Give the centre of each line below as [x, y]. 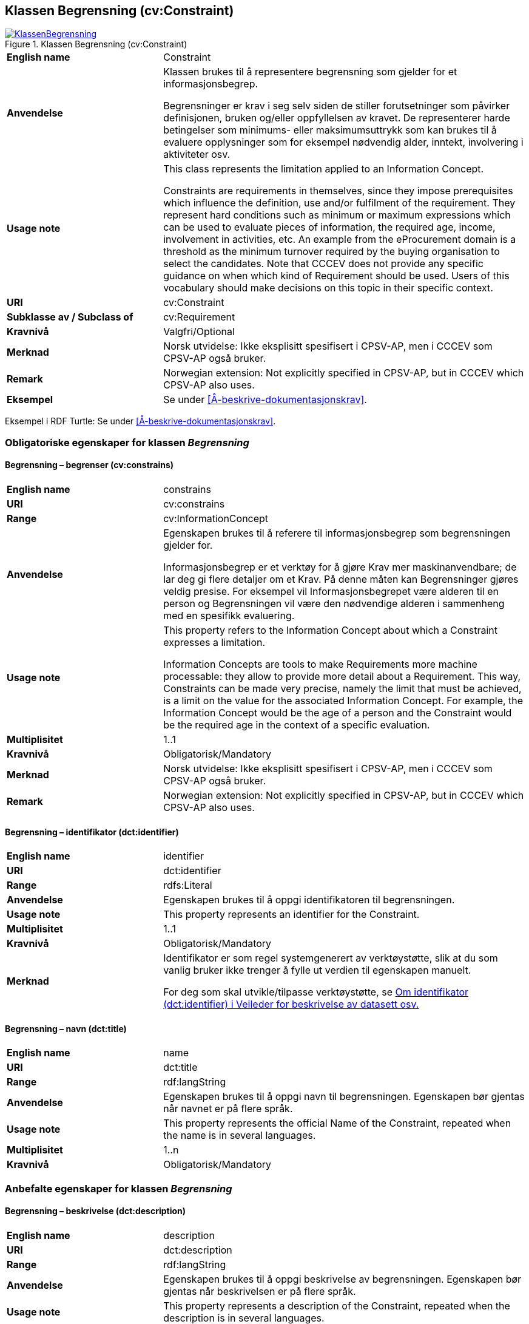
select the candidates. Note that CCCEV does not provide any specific [323, 264]
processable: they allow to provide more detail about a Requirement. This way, [342, 677]
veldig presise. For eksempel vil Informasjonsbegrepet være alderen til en [331, 592]
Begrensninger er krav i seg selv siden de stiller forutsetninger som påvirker [337, 106]
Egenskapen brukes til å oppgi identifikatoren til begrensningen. [309, 900]
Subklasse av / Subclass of [70, 317]
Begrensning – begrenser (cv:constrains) [89, 465]
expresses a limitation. [214, 643]
